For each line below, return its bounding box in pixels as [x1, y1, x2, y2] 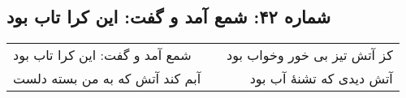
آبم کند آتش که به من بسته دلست [13, 69, 201, 88]
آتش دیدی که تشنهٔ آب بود [249, 69, 393, 88]
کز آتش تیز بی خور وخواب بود [227, 45, 393, 65]
